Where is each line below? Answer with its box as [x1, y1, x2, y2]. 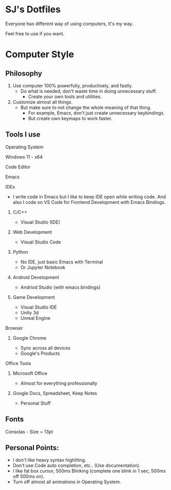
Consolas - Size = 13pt [5, 428, 53, 435]
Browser [5, 325, 23, 331]
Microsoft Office [12, 370, 48, 376]
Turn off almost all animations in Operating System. [12, 479, 122, 485]
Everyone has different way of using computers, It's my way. [5, 21, 134, 27]
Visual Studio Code [20, 239, 61, 245]
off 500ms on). [12, 474, 45, 480]
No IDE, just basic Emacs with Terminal [20, 258, 103, 265]
